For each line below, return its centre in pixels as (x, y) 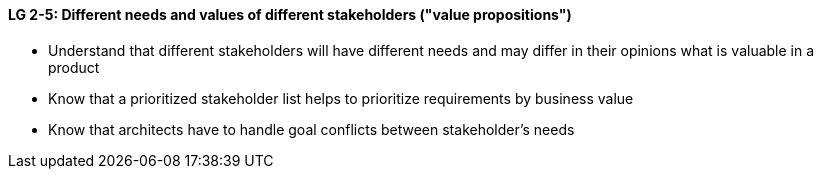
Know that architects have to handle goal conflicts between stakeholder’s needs (311, 129)
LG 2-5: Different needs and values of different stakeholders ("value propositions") (290, 14)
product (74, 67)
